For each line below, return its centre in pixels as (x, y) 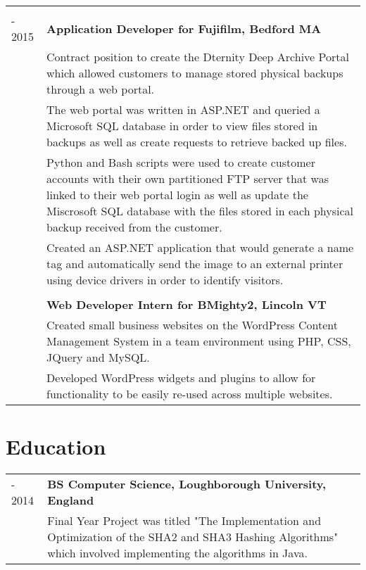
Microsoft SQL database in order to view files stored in (182, 126)
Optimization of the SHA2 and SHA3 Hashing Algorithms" (193, 537)
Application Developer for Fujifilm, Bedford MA (184, 28)
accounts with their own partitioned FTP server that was (188, 178)
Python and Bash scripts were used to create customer (181, 162)
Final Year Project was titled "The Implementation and (184, 521)
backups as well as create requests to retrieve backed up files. (197, 142)
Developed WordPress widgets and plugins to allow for (181, 378)
